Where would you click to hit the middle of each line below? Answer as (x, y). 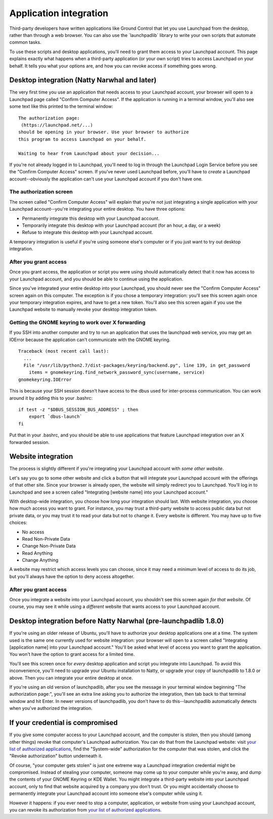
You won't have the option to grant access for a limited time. (72, 654)
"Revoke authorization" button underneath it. (56, 756)
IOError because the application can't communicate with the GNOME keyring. (90, 340)
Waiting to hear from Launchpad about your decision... (89, 153)
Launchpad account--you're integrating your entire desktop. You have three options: (97, 209)
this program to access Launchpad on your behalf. (82, 139)
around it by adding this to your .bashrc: (51, 398)
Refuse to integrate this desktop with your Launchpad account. (88, 232)
